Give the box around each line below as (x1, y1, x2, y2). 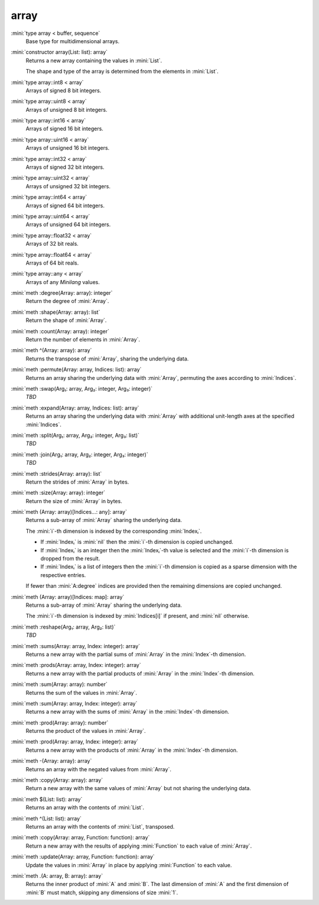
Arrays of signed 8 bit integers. (25, 86, 102, 94)
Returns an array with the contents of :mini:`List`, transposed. (25, 823, 175, 830)
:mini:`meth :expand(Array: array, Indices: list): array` (11, 404, 139, 411)
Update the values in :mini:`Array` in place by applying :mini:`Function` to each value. (25, 861, 232, 868)
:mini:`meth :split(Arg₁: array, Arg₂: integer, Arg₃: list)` (11, 431, 140, 439)
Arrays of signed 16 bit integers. (25, 125, 103, 133)
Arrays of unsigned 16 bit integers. (25, 144, 110, 152)
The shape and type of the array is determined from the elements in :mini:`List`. (25, 68, 219, 75)
